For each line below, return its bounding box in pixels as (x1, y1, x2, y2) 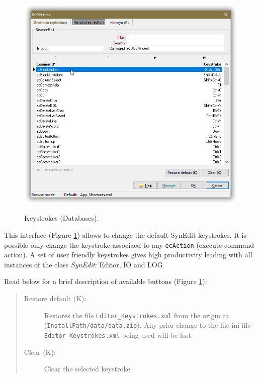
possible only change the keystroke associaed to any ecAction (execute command (4, 239, 254, 250)
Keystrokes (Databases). (24, 213, 99, 223)
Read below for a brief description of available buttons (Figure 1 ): (4, 276, 207, 287)
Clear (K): (24, 346, 56, 357)
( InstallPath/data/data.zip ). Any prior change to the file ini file (44, 320, 251, 330)
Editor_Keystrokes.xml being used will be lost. (44, 329, 193, 340)
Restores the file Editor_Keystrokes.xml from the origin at (44, 310, 229, 320)
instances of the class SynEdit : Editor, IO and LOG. (4, 259, 165, 269)
